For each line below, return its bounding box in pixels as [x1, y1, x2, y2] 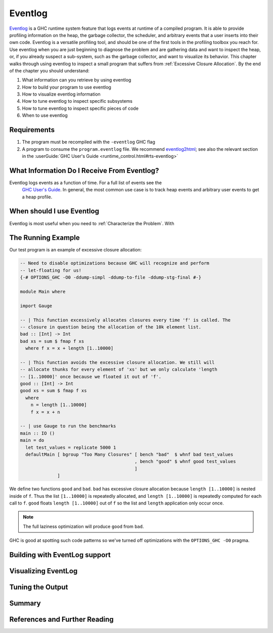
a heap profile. [22, 194, 53, 200]
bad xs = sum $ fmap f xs [20, 338, 84, 344]
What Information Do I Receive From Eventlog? [9, 166, 159, 175]
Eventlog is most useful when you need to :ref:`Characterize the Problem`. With [9, 220, 174, 226]
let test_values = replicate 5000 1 [25, 444, 116, 450]
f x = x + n [30, 409, 61, 415]
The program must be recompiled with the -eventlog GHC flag [22, 139, 155, 145]
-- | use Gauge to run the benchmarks [20, 423, 116, 429]
